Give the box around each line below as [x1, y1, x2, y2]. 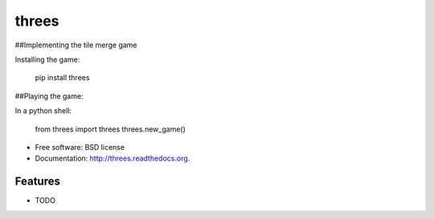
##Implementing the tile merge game [14, 40, 137, 50]
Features [14, 175, 60, 189]
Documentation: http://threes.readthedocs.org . [35, 153, 190, 164]
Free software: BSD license [35, 142, 125, 152]
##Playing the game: [14, 91, 84, 100]
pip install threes [35, 73, 90, 83]
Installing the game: [14, 55, 80, 64]
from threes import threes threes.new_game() [35, 124, 186, 134]
